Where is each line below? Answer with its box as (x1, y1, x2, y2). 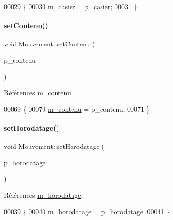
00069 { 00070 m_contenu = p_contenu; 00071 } (4, 103, 150, 114)
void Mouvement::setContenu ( (4, 39, 95, 49)
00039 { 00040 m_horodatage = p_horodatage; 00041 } (4, 206, 170, 216)
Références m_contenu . (4, 88, 73, 98)
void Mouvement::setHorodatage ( (4, 141, 104, 151)
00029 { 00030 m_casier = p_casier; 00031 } (4, 1, 137, 11)
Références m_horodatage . (4, 190, 83, 200)
